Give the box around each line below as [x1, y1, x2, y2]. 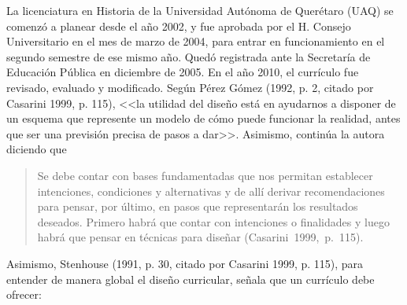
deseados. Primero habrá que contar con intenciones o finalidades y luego [37, 213, 390, 230]
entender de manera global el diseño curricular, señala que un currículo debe [6, 270, 375, 287]
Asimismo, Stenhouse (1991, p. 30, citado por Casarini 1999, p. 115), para [6, 255, 364, 271]
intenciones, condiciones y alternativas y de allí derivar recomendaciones [37, 182, 385, 199]
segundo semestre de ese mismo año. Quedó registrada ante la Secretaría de [6, 48, 371, 64]
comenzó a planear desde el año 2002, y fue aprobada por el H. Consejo [6, 17, 351, 34]
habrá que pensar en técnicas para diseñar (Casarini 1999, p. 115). [37, 229, 364, 245]
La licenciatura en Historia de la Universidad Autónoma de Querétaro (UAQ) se [6, 2, 394, 18]
